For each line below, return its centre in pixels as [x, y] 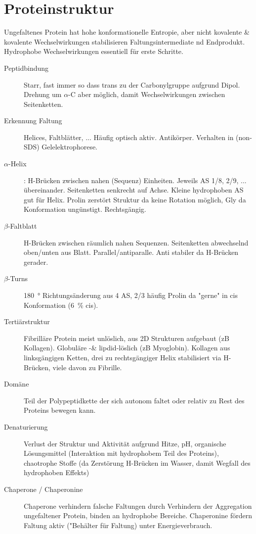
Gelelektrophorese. [70, 147]
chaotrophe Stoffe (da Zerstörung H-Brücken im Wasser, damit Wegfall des [137, 462]
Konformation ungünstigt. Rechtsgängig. [85, 209]
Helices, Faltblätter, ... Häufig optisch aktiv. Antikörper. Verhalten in [129, 137]
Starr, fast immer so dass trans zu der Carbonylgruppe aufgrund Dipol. [132, 84]
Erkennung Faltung [33, 121]
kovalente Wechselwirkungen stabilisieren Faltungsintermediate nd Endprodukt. [125, 41]
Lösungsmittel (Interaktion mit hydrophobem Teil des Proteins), [121, 453]
